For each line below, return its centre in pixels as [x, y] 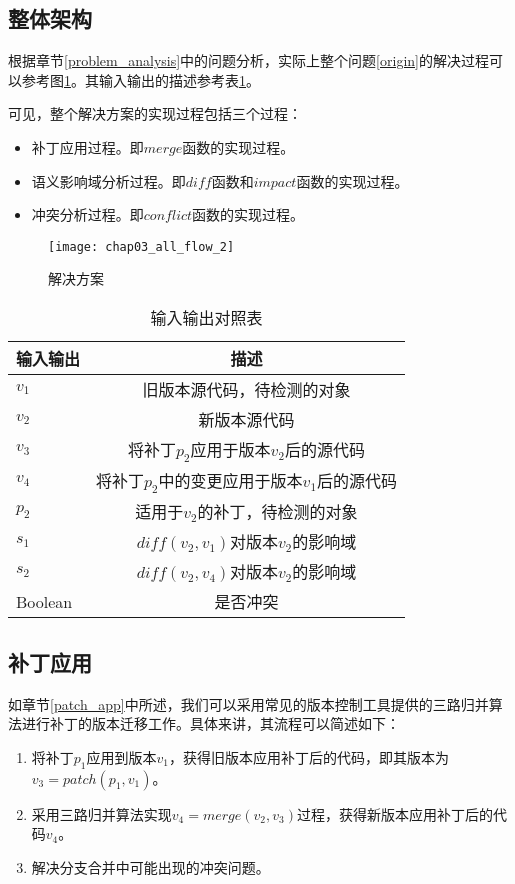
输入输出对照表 [206, 318]
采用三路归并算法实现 [101, 813]
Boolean [44, 601]
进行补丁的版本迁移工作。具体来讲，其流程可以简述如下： [210, 723]
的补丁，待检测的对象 [277, 512]
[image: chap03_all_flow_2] [141, 246]
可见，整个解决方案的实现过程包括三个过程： [155, 113]
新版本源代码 [246, 420]
